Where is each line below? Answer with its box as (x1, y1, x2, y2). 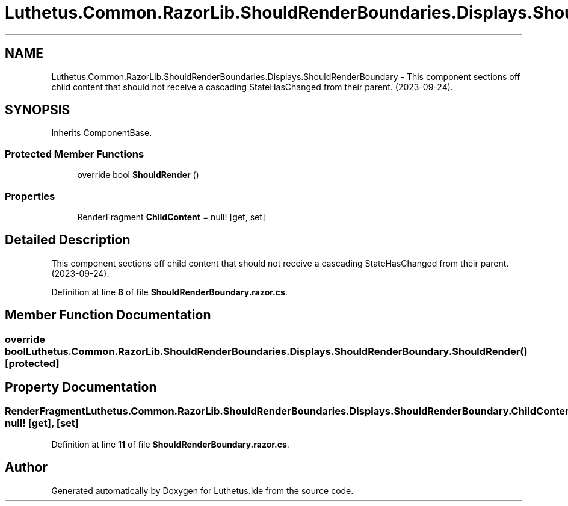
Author (5, 460, 48, 475)
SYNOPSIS (5, 102, 70, 118)
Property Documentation (5, 380, 157, 395)
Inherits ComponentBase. (51, 128, 152, 138)
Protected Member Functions (5, 147, 144, 160)
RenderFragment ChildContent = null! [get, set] (77, 211, 265, 222)
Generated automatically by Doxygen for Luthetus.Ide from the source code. (51, 485, 354, 496)
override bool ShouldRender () (77, 170, 199, 180)
